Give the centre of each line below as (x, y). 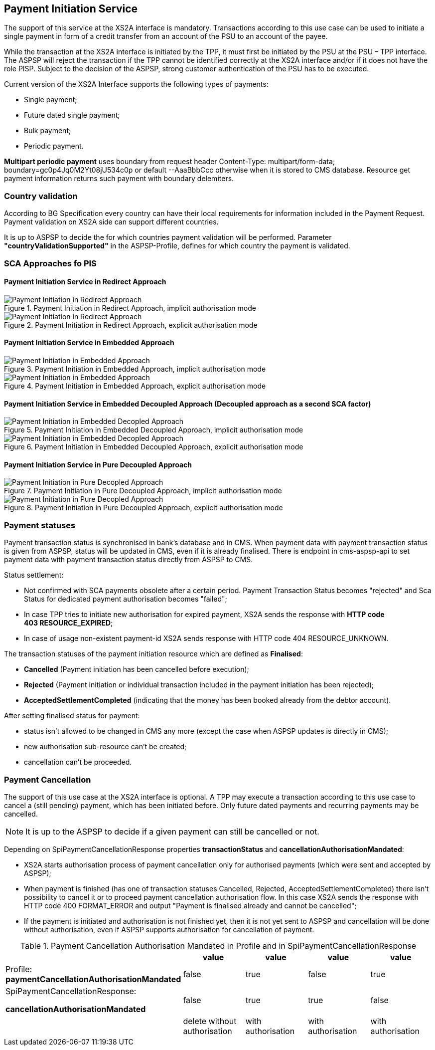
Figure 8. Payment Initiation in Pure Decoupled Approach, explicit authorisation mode (144, 508)
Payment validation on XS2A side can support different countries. (111, 222)
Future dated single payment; (72, 115)
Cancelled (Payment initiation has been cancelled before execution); (137, 669)
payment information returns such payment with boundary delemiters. (119, 179)
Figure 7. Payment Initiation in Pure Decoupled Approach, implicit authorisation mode (143, 491)
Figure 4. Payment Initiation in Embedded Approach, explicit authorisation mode (135, 386)
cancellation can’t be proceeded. (78, 762)
